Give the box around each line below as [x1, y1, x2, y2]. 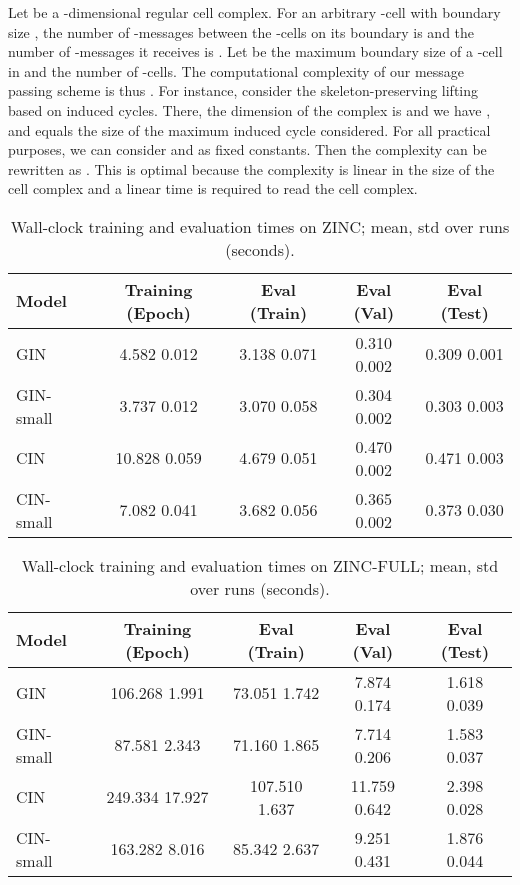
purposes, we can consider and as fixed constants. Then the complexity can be [8, 139, 487, 160]
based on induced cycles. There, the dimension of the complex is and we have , [8, 99, 491, 120]
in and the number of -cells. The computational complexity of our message [8, 60, 465, 81]
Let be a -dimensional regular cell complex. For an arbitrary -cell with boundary [8, 2, 501, 22]
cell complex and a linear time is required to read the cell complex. [8, 178, 418, 199]
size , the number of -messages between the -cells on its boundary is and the [8, 21, 475, 42]
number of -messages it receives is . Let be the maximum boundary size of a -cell [8, 41, 503, 62]
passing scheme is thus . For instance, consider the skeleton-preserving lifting [8, 80, 479, 101]
